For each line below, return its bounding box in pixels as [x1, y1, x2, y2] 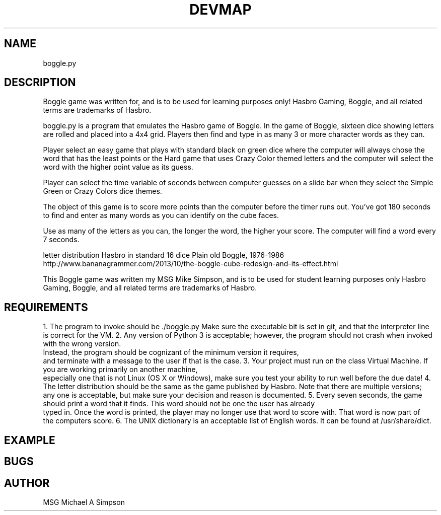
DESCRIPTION [4, 76, 76, 89]
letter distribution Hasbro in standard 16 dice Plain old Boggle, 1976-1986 [43, 251, 284, 260]
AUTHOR [4, 476, 50, 489]
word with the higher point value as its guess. [43, 163, 193, 172]
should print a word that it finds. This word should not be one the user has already [43, 399, 315, 408]
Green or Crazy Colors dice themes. [43, 187, 162, 196]
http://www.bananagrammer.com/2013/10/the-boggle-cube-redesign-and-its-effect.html [43, 259, 338, 268]
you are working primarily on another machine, [43, 365, 198, 374]
